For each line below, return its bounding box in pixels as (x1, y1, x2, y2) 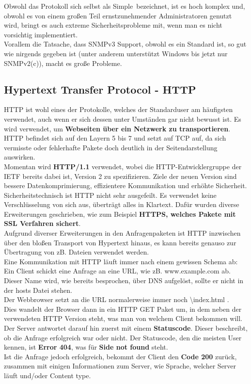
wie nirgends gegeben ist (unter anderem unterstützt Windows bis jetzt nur (4, 48, 228, 58)
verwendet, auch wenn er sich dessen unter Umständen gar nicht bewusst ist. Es (4, 113, 241, 124)
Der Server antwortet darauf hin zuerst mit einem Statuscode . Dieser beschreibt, (4, 323, 248, 333)
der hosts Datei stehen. (4, 285, 72, 295)
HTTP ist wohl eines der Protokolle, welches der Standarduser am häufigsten (4, 104, 233, 114)
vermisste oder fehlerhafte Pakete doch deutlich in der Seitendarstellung (4, 142, 218, 152)
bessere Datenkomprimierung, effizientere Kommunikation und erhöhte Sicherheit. (4, 180, 247, 191)
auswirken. (4, 152, 35, 162)
